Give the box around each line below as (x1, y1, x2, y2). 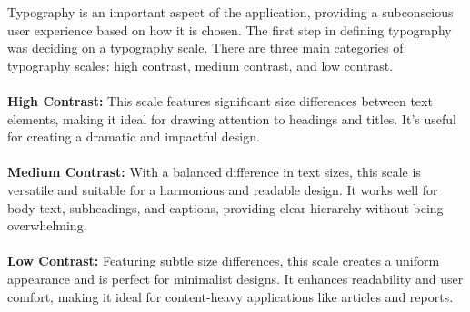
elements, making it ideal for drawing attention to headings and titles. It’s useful (7, 109, 456, 128)
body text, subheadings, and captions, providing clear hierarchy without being (7, 198, 444, 217)
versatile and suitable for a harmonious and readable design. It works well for (7, 180, 438, 199)
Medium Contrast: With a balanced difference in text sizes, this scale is (7, 162, 421, 181)
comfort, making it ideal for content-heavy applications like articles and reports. (7, 287, 454, 306)
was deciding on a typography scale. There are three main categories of (7, 38, 404, 57)
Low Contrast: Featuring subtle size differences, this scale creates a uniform (7, 251, 440, 270)
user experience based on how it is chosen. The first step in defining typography (7, 20, 452, 39)
